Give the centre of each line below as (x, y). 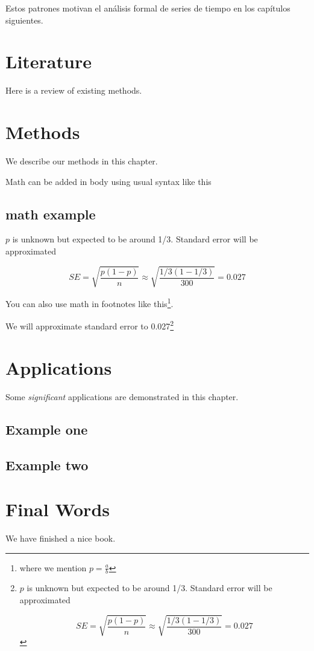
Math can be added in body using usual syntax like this (108, 181)
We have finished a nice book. (61, 538)
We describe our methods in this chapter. (82, 161)
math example (51, 214)
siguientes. (24, 20)
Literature (49, 61)
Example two (47, 465)
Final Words (58, 509)
